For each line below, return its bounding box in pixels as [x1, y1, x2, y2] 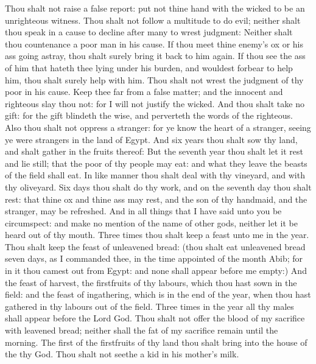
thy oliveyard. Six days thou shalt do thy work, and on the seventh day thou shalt [5, 180, 312, 193]
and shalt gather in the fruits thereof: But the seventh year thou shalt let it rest [5, 145, 303, 158]
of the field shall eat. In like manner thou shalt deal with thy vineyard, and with [5, 169, 305, 181]
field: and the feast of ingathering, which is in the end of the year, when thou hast [5, 288, 311, 301]
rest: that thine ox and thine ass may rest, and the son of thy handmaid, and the [5, 192, 307, 205]
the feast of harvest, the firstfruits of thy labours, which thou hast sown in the [5, 276, 297, 289]
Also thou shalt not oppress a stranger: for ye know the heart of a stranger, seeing [5, 121, 311, 133]
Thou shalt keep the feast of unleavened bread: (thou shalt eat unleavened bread [5, 240, 306, 253]
